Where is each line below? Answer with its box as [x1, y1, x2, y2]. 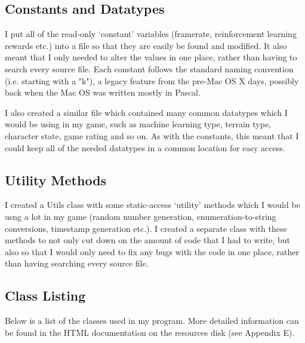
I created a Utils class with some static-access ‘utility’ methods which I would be [5, 198, 300, 211]
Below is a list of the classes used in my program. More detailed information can [5, 314, 299, 327]
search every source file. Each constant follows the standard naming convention [5, 62, 294, 75]
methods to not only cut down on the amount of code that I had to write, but [5, 234, 291, 246]
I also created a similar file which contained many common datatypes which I [5, 106, 288, 118]
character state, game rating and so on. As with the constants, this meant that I [5, 129, 299, 142]
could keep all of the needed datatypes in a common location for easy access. [5, 141, 285, 154]
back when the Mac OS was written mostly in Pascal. [5, 86, 201, 99]
